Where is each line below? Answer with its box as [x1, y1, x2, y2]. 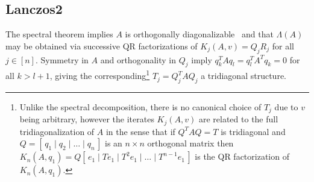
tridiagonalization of [19, 125, 95, 137]
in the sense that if [105, 125, 175, 137]
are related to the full [198, 113, 278, 125]
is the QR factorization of [195, 150, 289, 163]
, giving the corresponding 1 [49, 67, 150, 82]
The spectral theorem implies [5, 28, 113, 40]
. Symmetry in [35, 53, 89, 66]
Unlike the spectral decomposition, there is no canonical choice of [19, 100, 262, 113]
